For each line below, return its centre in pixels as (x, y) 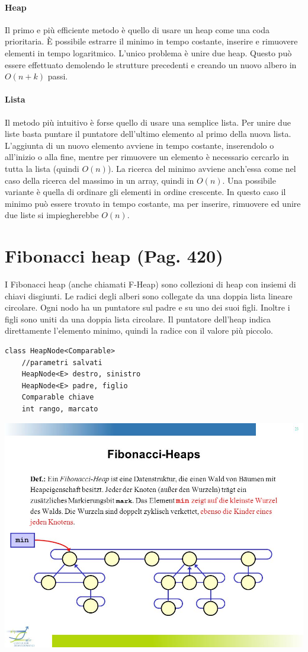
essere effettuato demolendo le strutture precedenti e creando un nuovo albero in (151, 64)
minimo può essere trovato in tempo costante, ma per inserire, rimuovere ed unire (153, 203)
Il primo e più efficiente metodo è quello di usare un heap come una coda (137, 29)
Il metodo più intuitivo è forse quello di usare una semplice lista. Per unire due (148, 122)
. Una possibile (249, 180)
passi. (58, 76)
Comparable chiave (58, 397)
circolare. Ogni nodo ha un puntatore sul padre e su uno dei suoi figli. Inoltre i (147, 307)
